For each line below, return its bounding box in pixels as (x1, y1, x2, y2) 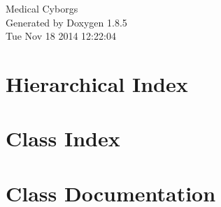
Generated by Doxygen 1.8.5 (6, 15, 127, 29)
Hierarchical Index (6, 69, 188, 98)
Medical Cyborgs (6, 1, 78, 15)
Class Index (6, 124, 120, 153)
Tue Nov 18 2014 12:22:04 (6, 29, 116, 43)
